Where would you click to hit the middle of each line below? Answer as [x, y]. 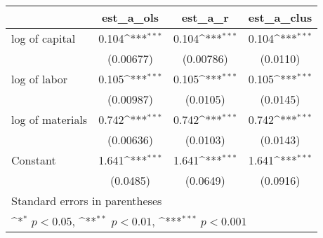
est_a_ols [130, 17]
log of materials [50, 119]
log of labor [40, 79]
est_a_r [205, 17]
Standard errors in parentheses [87, 201]
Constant [34, 160]
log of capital [44, 38]
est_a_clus [280, 17]
